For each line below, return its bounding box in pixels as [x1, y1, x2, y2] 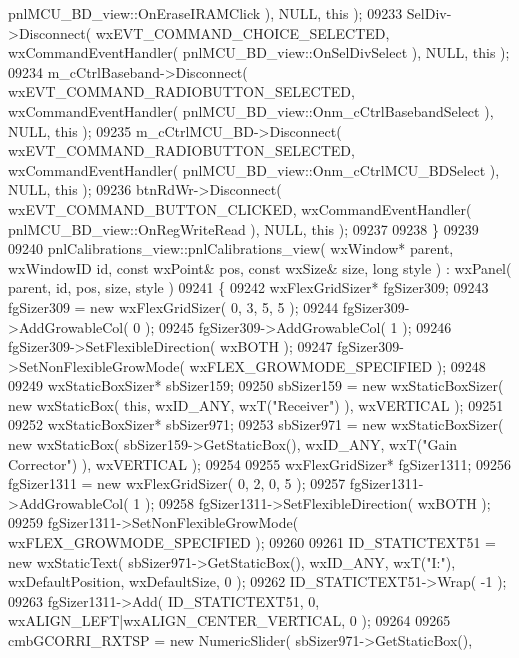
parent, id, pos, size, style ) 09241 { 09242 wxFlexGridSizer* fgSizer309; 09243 [8, 277, 489, 298]
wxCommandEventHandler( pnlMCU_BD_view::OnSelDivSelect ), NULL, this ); [8, 42, 510, 63]
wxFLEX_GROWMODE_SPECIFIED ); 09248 [189, 355, 486, 376]
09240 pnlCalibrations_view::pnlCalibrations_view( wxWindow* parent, [8, 238, 454, 259]
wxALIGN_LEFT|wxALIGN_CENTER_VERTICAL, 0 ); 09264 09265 [8, 610, 451, 631]
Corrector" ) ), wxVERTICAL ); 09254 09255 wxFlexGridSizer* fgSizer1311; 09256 [8, 453, 511, 474]
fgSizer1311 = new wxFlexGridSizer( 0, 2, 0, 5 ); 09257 [8, 473, 346, 494]
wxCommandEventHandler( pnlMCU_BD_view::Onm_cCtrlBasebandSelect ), [8, 100, 494, 121]
